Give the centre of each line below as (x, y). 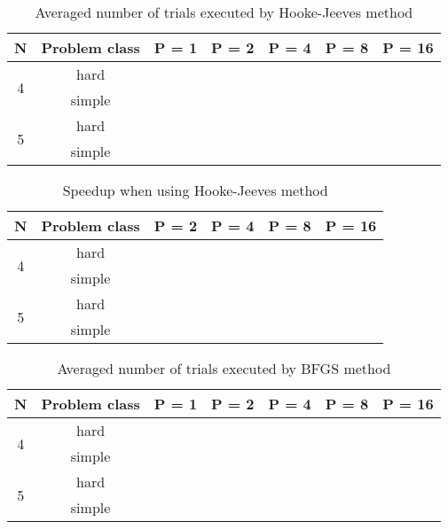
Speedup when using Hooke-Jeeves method (195, 190)
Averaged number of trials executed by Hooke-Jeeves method (224, 12)
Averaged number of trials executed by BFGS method (224, 368)
